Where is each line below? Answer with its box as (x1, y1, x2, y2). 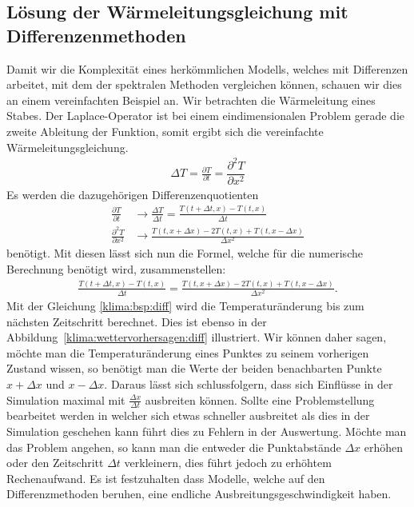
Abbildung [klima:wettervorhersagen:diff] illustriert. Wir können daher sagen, (6, 329, 387, 345)
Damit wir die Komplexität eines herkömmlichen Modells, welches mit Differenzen (6, 60, 408, 77)
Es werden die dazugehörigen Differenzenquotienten (6, 186, 259, 202)
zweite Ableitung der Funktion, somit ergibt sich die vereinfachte (6, 122, 324, 139)
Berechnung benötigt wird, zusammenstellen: (6, 261, 226, 277)
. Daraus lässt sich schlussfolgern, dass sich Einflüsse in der (104, 376, 393, 393)
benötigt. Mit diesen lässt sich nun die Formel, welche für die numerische (6, 245, 363, 261)
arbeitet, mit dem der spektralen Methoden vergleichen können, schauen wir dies (6, 76, 402, 93)
